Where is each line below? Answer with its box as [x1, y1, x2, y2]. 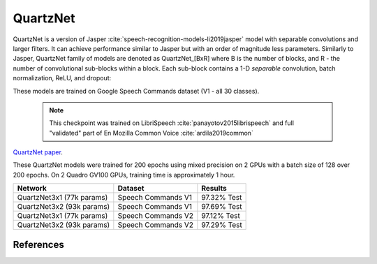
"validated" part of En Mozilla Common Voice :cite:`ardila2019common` [49, 129, 254, 137]
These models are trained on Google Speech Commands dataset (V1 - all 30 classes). [13, 87, 260, 95]
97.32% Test [201, 193, 242, 203]
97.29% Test [201, 220, 242, 230]
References [13, 238, 64, 251]
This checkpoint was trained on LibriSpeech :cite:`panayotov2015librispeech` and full [49, 119, 295, 127]
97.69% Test [201, 202, 242, 212]
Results [201, 184, 227, 193]
